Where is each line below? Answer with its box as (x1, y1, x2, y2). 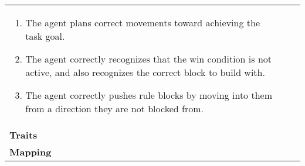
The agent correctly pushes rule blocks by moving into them (25, 88, 273, 102)
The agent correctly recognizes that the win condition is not (25, 52, 272, 65)
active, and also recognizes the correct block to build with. (25, 65, 265, 79)
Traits (9, 128, 38, 141)
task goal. (25, 29, 65, 43)
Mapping (9, 145, 52, 158)
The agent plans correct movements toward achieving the (25, 16, 260, 29)
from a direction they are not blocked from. (25, 102, 204, 115)
